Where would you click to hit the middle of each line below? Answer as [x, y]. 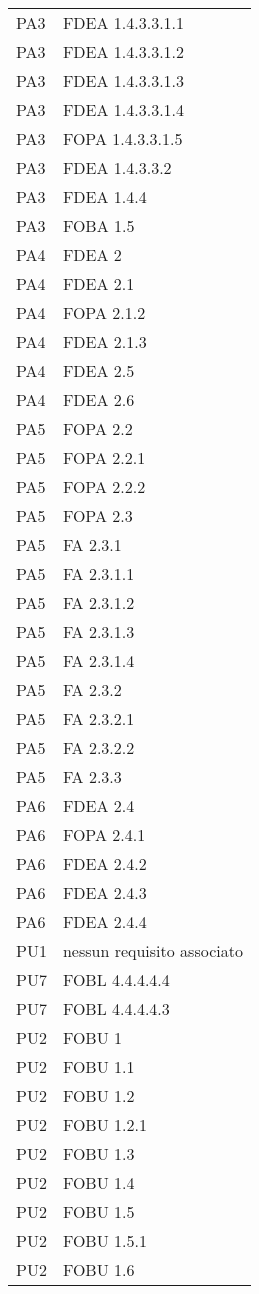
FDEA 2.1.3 [104, 341]
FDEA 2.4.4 [104, 921]
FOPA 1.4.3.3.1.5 [122, 138]
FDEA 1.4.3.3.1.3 [123, 80]
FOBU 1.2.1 [104, 1124]
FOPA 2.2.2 [104, 486]
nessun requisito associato [152, 950]
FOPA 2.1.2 [104, 312]
